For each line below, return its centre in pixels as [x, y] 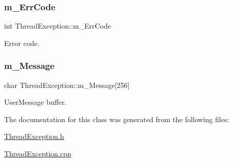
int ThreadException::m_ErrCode [57, 26]
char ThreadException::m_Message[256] [67, 85]
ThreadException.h [34, 136]
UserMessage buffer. [36, 102]
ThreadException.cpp [38, 153]
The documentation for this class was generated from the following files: [117, 119]
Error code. [22, 43]
